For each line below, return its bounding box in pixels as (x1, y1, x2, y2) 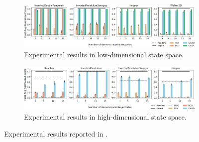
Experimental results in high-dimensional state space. (24, 112, 187, 122)
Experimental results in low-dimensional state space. (24, 49, 184, 59)
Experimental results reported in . (4, 129, 108, 139)
